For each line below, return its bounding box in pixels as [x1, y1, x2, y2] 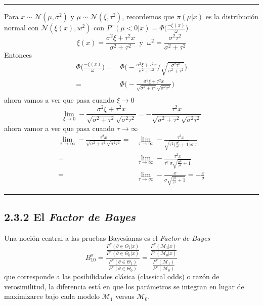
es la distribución [205, 11, 259, 21]
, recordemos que [122, 11, 174, 21]
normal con [4, 22, 39, 33]
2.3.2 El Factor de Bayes [4, 209, 136, 225]
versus [115, 291, 135, 301]
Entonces [4, 50, 32, 60]
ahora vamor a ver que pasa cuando [4, 122, 114, 133]
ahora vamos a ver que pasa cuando [4, 95, 114, 105]
